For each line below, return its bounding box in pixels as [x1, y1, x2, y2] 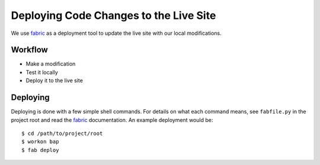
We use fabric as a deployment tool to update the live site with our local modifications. [11, 30, 222, 37]
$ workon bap [21, 138, 59, 145]
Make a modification [25, 60, 76, 67]
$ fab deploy [21, 147, 59, 153]
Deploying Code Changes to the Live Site [11, 9, 216, 22]
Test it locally [25, 69, 59, 76]
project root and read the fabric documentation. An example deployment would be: [11, 116, 213, 124]
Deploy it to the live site [25, 77, 83, 84]
